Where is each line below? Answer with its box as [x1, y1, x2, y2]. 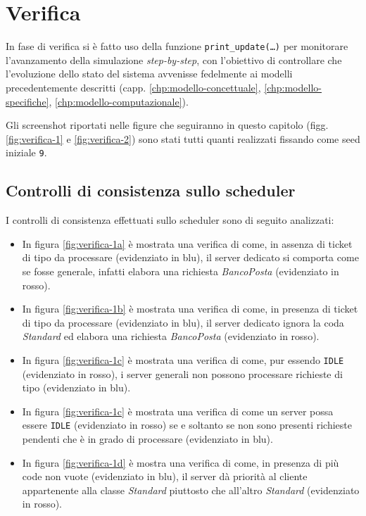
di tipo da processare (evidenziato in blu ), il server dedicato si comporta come [22, 250, 359, 265]
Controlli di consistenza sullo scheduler [6, 180, 296, 201]
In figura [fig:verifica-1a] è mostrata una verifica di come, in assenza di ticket [22, 236, 353, 251]
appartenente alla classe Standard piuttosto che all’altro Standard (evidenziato [22, 482, 360, 497]
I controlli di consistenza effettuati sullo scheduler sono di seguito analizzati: [6, 213, 334, 227]
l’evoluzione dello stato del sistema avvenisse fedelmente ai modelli [6, 66, 293, 81]
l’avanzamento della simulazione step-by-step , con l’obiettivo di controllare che [6, 52, 342, 67]
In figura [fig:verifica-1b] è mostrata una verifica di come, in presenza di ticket [22, 301, 358, 316]
